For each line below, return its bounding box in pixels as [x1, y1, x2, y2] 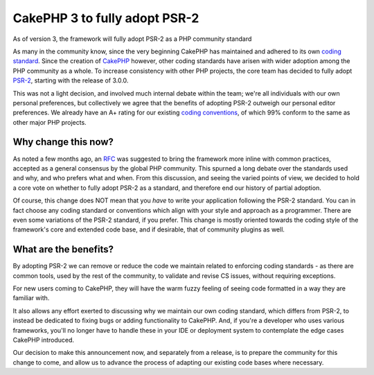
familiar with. [12, 294, 50, 302]
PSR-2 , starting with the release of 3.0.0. [12, 76, 129, 85]
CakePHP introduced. [12, 335, 75, 344]
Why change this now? [12, 136, 114, 148]
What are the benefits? [12, 243, 114, 256]
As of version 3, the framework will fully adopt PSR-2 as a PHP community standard [12, 35, 252, 43]
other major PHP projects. [12, 118, 87, 126]
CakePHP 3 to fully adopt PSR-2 [12, 10, 199, 26]
